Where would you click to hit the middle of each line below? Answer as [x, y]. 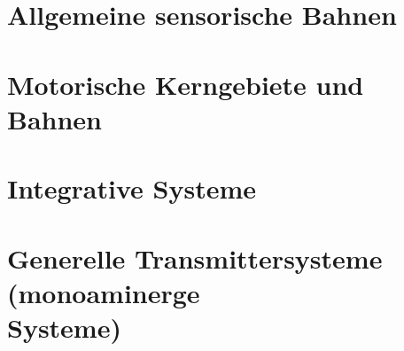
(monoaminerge [104, 292]
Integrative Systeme [132, 188]
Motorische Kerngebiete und [186, 84]
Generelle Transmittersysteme [195, 257]
